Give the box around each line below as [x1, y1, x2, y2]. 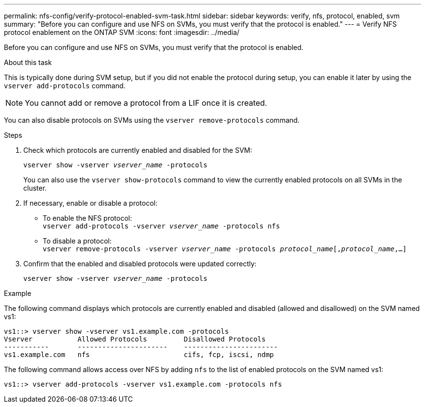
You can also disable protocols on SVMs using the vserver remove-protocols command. [4, 116, 300, 124]
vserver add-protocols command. [4, 81, 126, 90]
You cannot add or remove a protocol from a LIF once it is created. [25, 98, 267, 108]
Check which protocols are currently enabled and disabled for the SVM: [23, 146, 252, 154]
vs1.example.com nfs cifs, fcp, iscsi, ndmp [4, 351, 274, 358]
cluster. [23, 184, 47, 192]
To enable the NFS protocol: [43, 214, 132, 222]
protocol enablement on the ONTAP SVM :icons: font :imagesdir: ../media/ [4, 28, 240, 36]
